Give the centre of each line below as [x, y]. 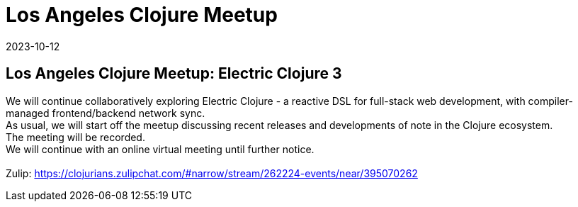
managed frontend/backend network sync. [106, 113]
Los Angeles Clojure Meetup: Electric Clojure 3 [174, 74]
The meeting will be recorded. [75, 137]
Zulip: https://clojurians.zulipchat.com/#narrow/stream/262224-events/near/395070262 [212, 173]
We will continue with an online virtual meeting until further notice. [160, 149]
